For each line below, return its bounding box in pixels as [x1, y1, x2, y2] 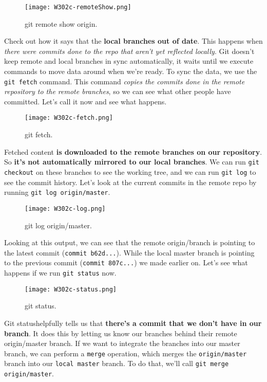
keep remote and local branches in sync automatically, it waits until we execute [4, 56, 254, 66]
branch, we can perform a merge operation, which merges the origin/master [4, 348, 247, 358]
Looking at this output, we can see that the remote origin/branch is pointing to [4, 237, 255, 248]
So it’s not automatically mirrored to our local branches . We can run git [4, 156, 260, 167]
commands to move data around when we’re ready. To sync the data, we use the [4, 66, 257, 77]
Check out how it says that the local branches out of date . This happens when [4, 35, 263, 46]
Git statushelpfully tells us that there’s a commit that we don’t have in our [4, 317, 262, 328]
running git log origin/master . [4, 187, 110, 197]
